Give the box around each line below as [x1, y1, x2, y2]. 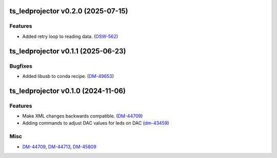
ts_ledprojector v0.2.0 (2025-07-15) [9, 7, 128, 15]
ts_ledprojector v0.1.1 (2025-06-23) [9, 47, 126, 55]
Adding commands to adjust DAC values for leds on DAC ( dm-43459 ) [22, 120, 169, 126]
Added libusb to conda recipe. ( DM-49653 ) [22, 73, 114, 79]
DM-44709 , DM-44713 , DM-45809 [22, 144, 97, 150]
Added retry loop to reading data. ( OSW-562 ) [22, 33, 118, 39]
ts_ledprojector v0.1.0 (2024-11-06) [9, 86, 126, 95]
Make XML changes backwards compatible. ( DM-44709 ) [22, 113, 143, 119]
